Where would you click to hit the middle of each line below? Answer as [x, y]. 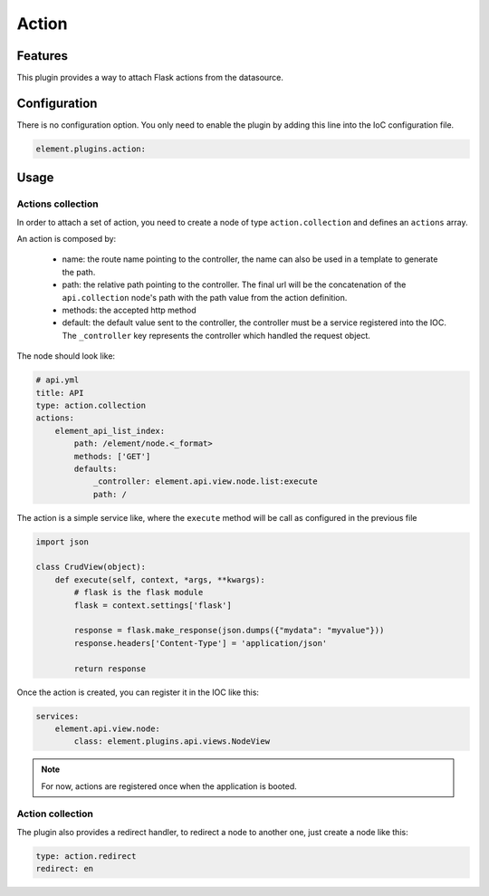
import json [62, 542]
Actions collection [58, 204]
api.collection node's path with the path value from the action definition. [205, 297]
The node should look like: [66, 356]
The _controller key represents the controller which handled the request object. [216, 335]
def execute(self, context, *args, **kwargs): [160, 579]
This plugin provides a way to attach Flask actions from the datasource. [150, 78]
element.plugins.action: [91, 149]
